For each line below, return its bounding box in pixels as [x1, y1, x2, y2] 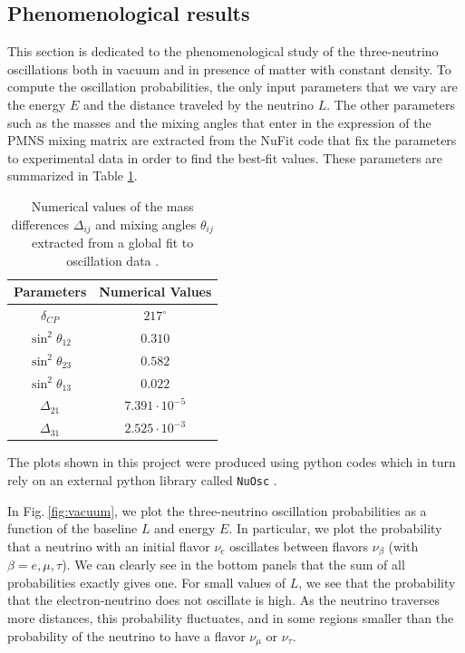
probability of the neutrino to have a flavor [7, 626, 246, 645]
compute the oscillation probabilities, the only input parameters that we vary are [7, 77, 458, 96]
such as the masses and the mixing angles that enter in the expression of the [7, 112, 431, 132]
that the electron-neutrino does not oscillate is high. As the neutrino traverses [7, 590, 441, 609]
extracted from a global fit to [32, 233, 194, 251]
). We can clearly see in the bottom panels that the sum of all [62, 555, 405, 574]
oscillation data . [66, 250, 160, 269]
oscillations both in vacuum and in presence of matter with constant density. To [7, 59, 451, 78]
